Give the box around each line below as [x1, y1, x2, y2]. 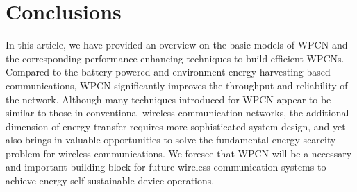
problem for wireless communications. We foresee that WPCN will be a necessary [6, 146, 352, 160]
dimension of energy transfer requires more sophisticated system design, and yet [6, 119, 346, 133]
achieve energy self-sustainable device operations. [6, 173, 215, 188]
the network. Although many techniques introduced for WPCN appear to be [6, 91, 331, 106]
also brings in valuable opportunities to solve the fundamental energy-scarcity [6, 132, 336, 147]
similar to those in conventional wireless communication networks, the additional [6, 105, 349, 120]
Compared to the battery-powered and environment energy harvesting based [6, 64, 331, 79]
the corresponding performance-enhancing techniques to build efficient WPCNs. [6, 51, 344, 65]
